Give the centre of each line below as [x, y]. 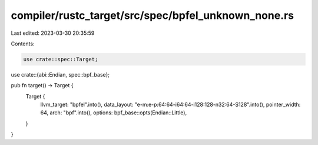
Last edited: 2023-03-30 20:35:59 [53, 33]
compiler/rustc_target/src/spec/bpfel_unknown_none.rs [153, 15]
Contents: [23, 44]
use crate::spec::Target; [61, 59]
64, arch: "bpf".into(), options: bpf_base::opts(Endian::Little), [114, 113]
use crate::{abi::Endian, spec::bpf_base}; [60, 74]
